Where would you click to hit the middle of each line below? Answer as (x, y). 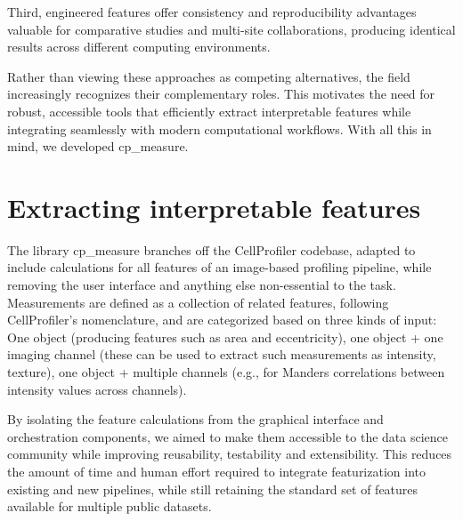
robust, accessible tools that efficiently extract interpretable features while (209, 111)
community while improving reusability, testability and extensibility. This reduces (230, 454)
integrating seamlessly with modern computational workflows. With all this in (219, 128)
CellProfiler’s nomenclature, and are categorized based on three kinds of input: (222, 320)
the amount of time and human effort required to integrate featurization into (216, 471)
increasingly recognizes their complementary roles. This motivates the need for (221, 94)
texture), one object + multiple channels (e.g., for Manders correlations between (226, 372)
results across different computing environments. (139, 47)
